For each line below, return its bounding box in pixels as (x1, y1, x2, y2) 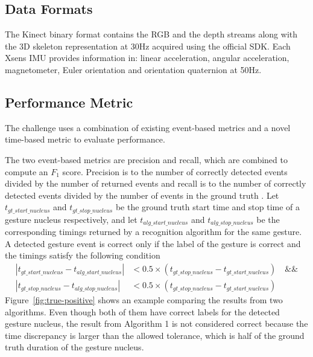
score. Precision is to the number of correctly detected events (62, 165, 288, 178)
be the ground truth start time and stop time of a (115, 201, 300, 213)
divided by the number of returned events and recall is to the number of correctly (5, 177, 306, 190)
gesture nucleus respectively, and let (5, 213, 138, 225)
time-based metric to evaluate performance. (5, 133, 165, 146)
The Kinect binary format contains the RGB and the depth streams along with (5, 28, 298, 40)
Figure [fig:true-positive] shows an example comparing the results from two (5, 294, 283, 306)
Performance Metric (5, 92, 133, 111)
